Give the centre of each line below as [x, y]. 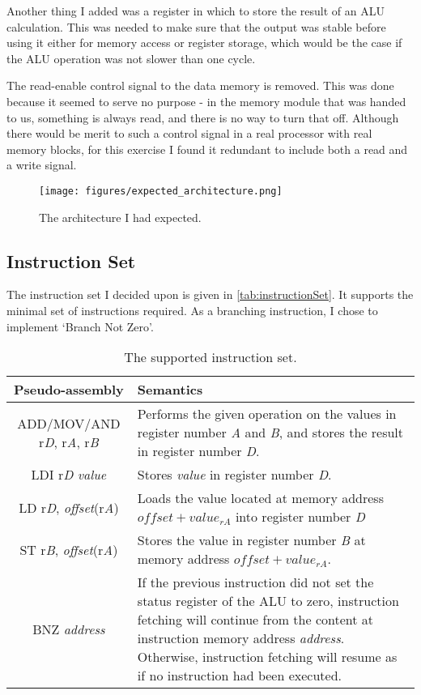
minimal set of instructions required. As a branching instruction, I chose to [192, 310]
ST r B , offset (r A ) [69, 549]
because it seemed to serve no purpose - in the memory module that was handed [206, 101]
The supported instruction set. [210, 357]
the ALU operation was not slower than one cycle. [131, 58]
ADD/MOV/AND [69, 423]
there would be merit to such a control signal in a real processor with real [189, 133]
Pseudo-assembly [69, 390]
